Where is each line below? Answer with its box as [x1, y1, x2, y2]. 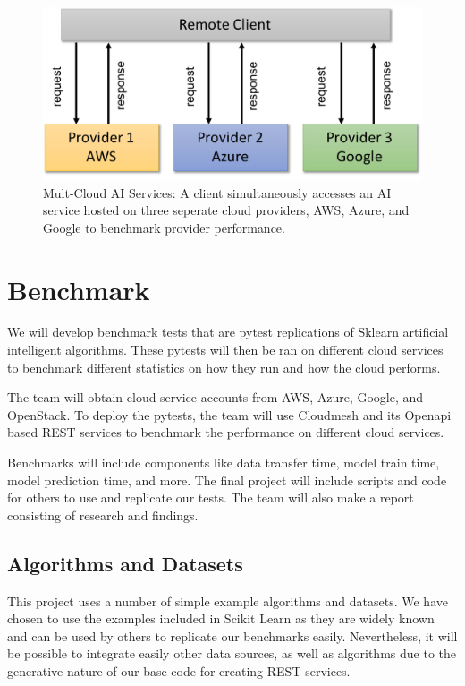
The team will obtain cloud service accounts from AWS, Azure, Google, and [7, 388, 424, 407]
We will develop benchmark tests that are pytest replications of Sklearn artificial [7, 322, 449, 341]
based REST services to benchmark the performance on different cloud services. [7, 423, 444, 442]
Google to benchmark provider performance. [43, 218, 285, 236]
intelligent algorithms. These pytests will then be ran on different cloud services [7, 340, 444, 359]
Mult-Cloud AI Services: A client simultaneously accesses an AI [43, 183, 392, 202]
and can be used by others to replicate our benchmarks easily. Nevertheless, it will [7, 626, 458, 645]
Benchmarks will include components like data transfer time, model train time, [7, 453, 440, 472]
